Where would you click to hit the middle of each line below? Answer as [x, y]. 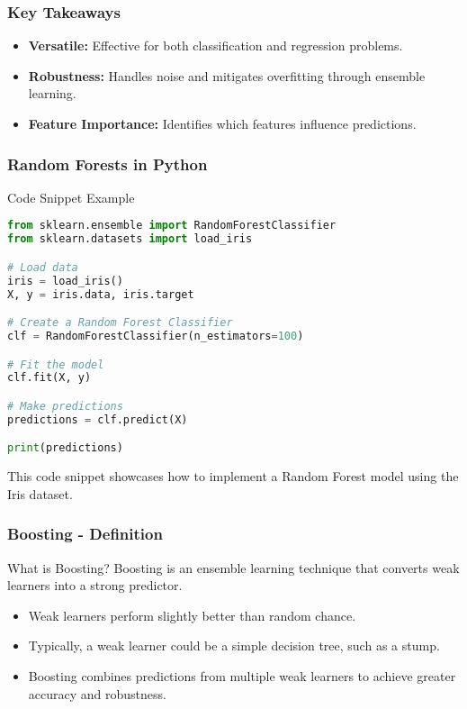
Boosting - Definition [85, 534]
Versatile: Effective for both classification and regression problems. [216, 45]
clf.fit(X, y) [49, 378]
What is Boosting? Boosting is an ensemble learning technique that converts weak [233, 567]
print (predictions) [65, 448]
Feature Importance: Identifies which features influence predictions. [222, 123]
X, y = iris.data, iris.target [101, 294]
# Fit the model [56, 364]
